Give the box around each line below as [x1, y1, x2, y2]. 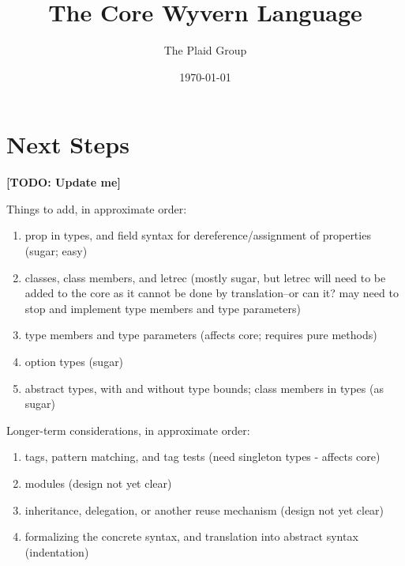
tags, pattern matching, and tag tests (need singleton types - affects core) [24, 448, 381, 465]
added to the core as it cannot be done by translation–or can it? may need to [24, 285, 399, 301]
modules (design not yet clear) [24, 474, 172, 491]
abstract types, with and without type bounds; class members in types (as [24, 379, 384, 396]
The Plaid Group [163, 42, 247, 58]
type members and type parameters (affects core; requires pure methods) [24, 326, 377, 343]
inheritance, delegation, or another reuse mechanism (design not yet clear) [24, 501, 384, 518]
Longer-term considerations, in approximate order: [6, 421, 250, 438]
